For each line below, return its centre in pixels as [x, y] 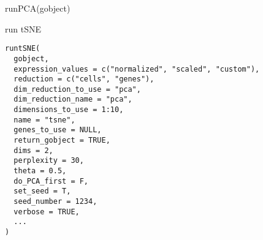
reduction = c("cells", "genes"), [84, 79]
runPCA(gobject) [38, 8]
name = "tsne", [44, 120]
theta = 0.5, [40, 171]
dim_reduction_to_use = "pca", [77, 89]
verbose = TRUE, [47, 212]
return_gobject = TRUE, [62, 141]
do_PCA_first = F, [51, 181]
